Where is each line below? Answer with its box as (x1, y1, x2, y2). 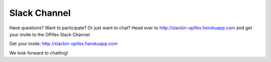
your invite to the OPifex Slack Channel (9, 31, 90, 37)
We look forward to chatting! (9, 50, 68, 56)
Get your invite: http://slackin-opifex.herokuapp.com (9, 41, 118, 47)
